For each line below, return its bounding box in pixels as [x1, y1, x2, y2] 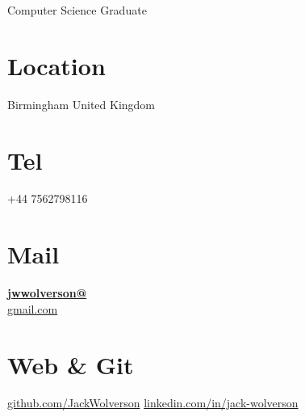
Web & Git [7, 347, 134, 381]
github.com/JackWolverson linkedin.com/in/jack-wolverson [7, 394, 299, 411]
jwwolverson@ [7, 284, 87, 301]
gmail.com [7, 300, 58, 317]
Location [7, 48, 106, 82]
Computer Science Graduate [7, 2, 147, 18]
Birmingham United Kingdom [7, 95, 156, 112]
